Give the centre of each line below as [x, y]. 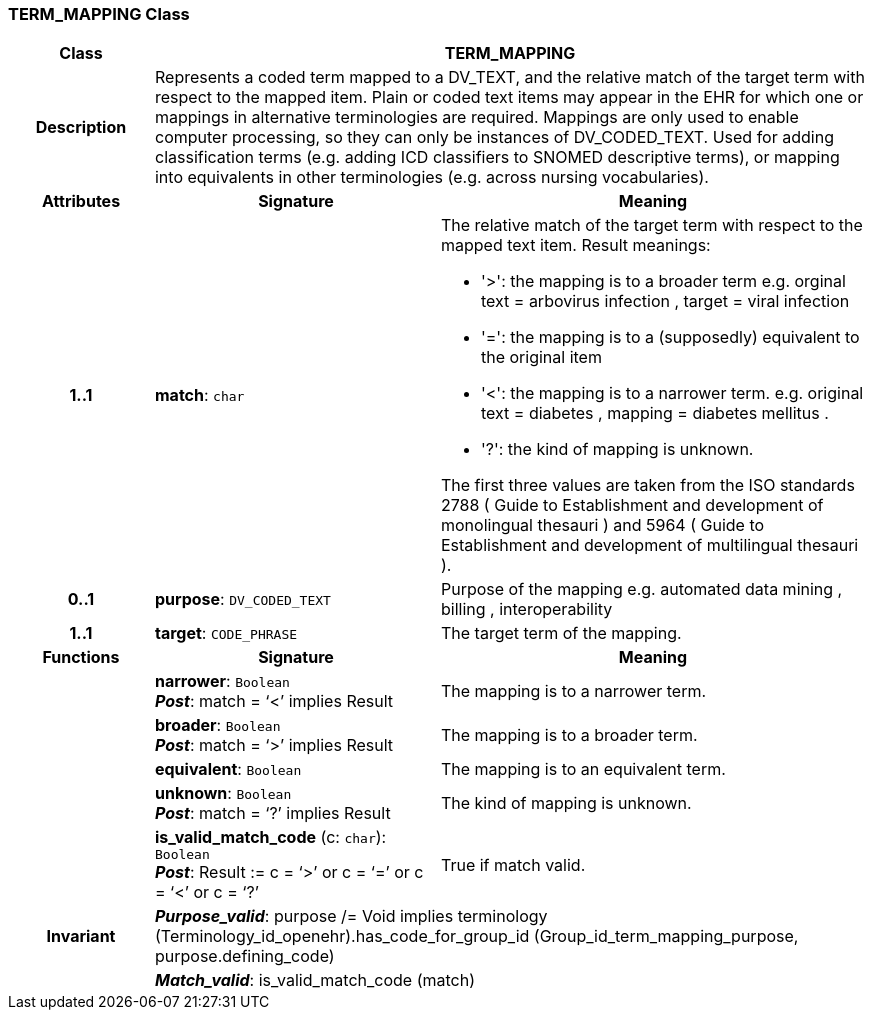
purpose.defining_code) [244, 956]
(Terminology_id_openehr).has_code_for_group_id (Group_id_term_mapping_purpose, [476, 936]
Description [81, 127]
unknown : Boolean [223, 793]
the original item [541, 357]
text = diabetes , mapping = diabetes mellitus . [654, 413]
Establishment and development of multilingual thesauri [649, 545]
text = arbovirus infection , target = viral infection [665, 301]
